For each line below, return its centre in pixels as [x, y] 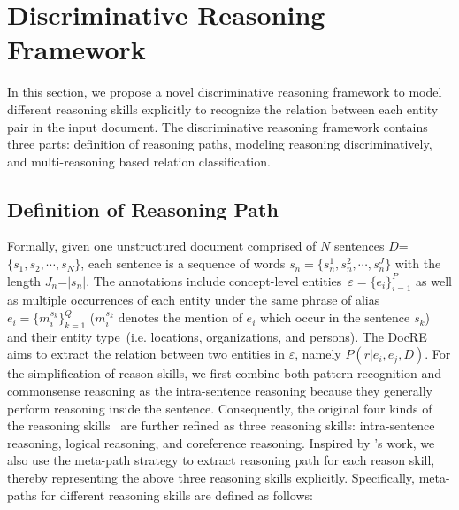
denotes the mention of [180, 317]
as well [434, 280]
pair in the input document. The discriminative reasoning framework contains [218, 126]
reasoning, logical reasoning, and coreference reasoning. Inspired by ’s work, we [221, 442]
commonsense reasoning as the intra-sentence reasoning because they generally [220, 391]
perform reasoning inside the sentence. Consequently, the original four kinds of [220, 408]
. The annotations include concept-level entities [214, 280]
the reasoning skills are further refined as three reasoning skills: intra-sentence [221, 425]
